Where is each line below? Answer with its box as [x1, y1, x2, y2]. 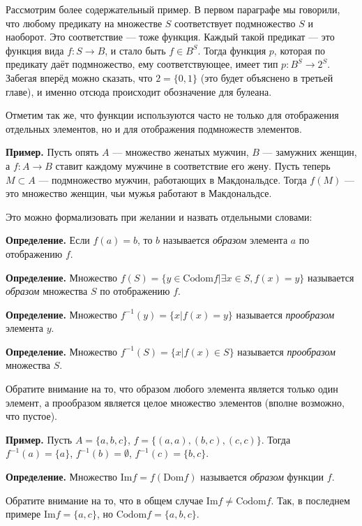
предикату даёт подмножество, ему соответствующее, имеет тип [6, 57, 278, 71]
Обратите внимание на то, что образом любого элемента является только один [6, 381, 338, 396]
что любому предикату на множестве [6, 15, 163, 30]
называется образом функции [200, 469, 324, 484]
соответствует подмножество [174, 15, 296, 30]
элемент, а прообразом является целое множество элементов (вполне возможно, [6, 395, 345, 409]
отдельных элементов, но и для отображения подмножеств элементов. [6, 121, 302, 136]
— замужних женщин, [262, 145, 357, 159]
